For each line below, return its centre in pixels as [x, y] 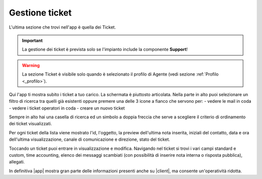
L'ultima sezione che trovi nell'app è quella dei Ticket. [62, 27]
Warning [31, 65]
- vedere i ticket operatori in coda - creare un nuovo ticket [67, 108]
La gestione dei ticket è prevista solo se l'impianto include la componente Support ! [105, 49]
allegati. [17, 162]
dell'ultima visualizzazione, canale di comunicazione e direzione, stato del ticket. [90, 139]
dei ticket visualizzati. [30, 124]
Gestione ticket [40, 13]
